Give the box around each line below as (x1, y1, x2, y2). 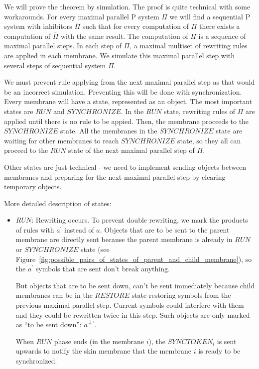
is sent (217, 336, 237, 346)
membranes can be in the (15, 290, 93, 300)
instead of (64, 224, 94, 235)
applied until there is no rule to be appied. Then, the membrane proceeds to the (4, 116, 249, 126)
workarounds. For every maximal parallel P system (4, 11, 159, 21)
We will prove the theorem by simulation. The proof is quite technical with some (4, 1, 251, 11)
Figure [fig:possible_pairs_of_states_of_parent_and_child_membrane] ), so (15, 253, 252, 264)
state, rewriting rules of (164, 106, 236, 116)
